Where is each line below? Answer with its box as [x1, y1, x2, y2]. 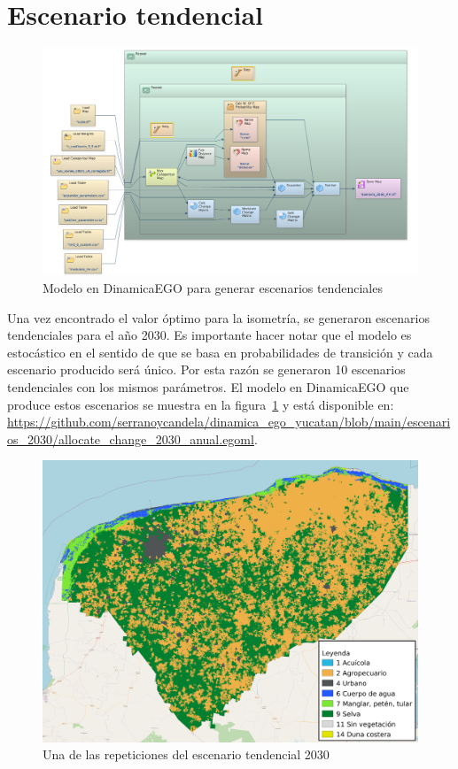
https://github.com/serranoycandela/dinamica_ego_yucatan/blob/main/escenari [7, 412, 451, 431]
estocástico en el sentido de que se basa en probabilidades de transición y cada [7, 342, 433, 361]
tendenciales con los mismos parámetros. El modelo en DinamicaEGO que [7, 377, 409, 396]
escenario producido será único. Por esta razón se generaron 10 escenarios [7, 360, 406, 379]
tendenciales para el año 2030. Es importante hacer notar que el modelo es [7, 326, 412, 344]
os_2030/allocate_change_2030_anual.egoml [7, 429, 254, 448]
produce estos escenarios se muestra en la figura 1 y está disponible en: [7, 395, 394, 413]
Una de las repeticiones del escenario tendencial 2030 [43, 745, 330, 764]
